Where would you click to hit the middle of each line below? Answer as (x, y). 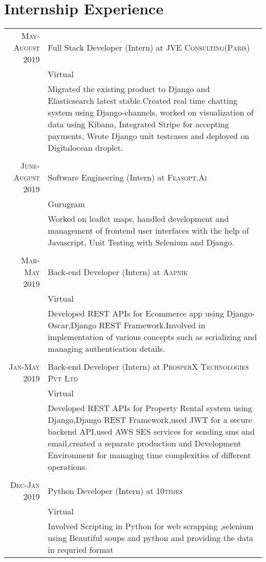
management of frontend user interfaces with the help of (148, 231)
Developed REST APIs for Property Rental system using (150, 408)
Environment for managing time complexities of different (149, 455)
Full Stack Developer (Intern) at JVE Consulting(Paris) (149, 48)
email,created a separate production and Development (145, 443)
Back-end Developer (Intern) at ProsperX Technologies (148, 367)
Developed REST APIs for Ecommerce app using (136, 313)
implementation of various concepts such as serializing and (152, 337)
